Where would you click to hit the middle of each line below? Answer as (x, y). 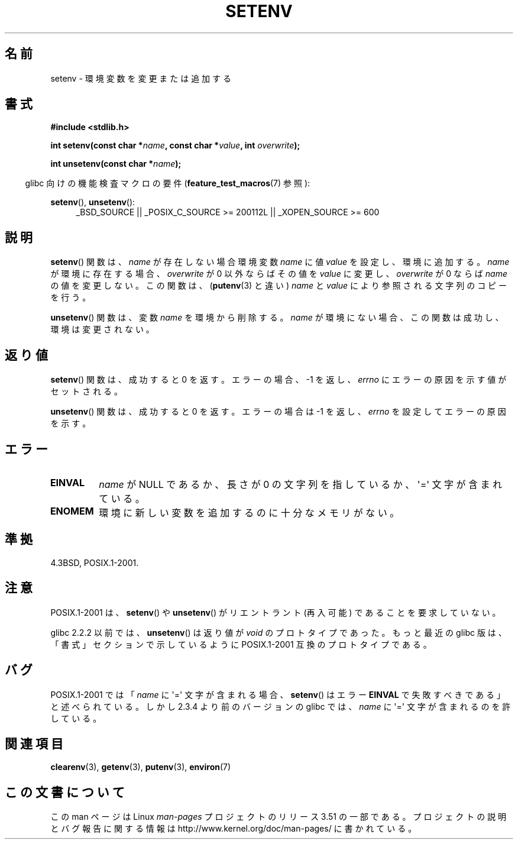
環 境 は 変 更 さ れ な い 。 (102, 329)
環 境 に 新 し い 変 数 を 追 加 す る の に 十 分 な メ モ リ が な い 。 (249, 512)
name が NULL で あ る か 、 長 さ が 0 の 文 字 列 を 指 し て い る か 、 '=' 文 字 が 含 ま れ (301, 484)
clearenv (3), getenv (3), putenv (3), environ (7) (141, 767)
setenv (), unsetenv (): (93, 202)
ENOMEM (72, 511)
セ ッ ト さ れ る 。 (87, 392)
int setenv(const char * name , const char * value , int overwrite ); (175, 145)
